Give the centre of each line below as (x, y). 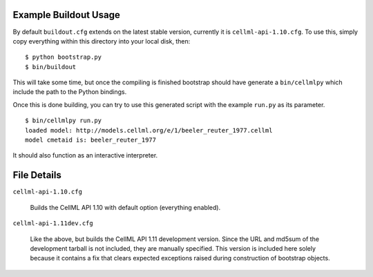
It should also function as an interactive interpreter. (85, 155)
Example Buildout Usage (66, 15)
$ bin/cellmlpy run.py (64, 121)
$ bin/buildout (51, 67)
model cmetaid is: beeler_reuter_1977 (91, 140)
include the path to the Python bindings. (70, 92)
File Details (37, 175)
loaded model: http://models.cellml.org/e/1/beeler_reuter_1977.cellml (149, 130)
